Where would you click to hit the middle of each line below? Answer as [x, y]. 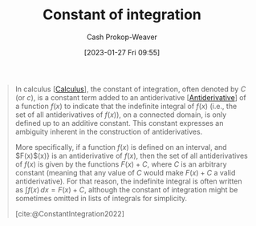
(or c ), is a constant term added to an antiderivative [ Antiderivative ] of [130, 97]
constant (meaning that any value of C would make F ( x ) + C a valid [125, 172]
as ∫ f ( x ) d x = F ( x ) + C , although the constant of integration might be [126, 189]
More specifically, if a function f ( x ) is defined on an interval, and [121, 147]
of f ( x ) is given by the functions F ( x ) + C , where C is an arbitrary [121, 164]
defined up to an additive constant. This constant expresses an [119, 123]
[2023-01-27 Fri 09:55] [122, 52]
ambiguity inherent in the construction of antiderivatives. [109, 131]
